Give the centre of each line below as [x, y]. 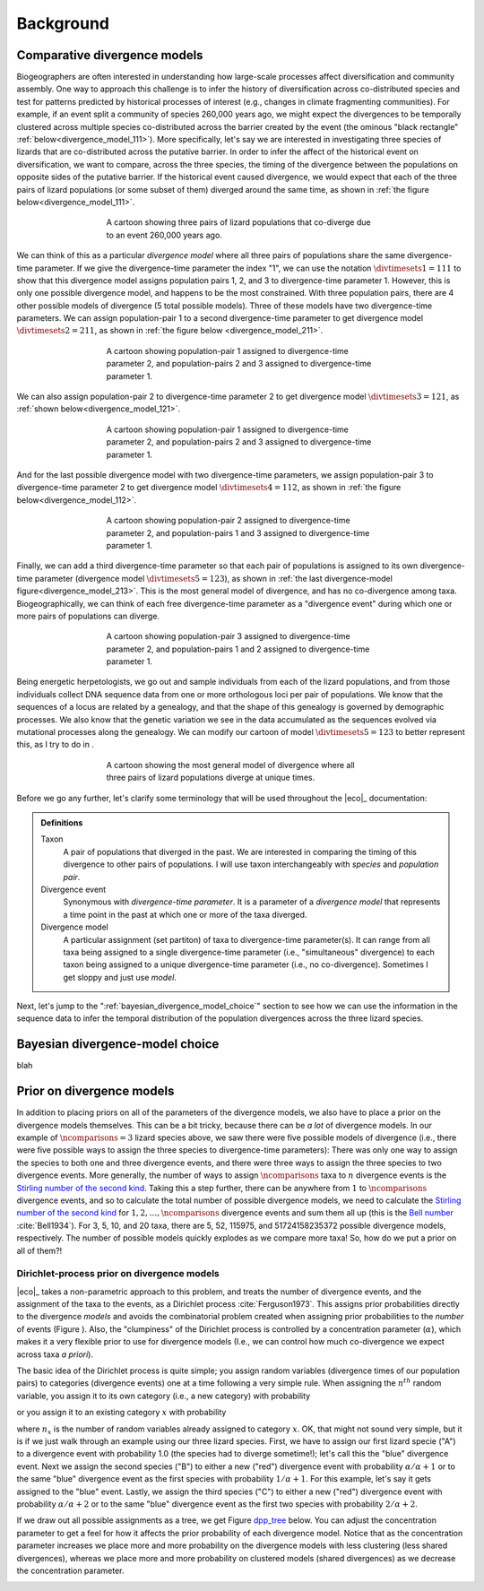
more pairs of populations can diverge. [88, 616]
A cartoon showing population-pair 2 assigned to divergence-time [228, 521]
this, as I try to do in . [55, 745]
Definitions [62, 822]
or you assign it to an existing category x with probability [121, 1413]
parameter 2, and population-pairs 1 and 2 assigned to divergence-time [238, 649]
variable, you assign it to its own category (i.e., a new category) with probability [164, 1396]
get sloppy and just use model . [120, 977]
